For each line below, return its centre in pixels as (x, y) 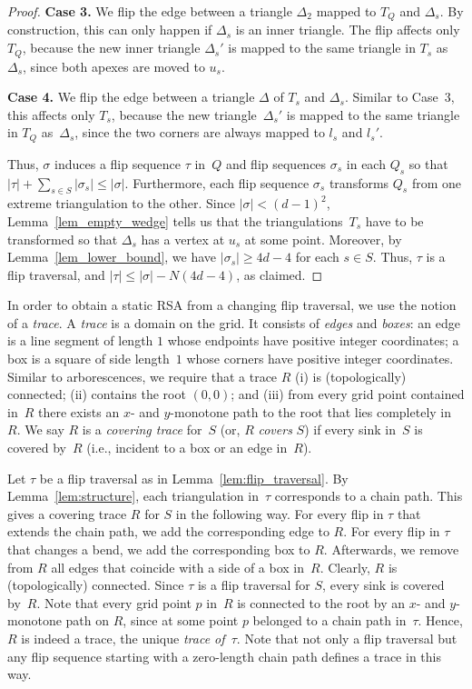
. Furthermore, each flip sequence (217, 182)
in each (366, 163)
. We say (40, 429)
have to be (394, 220)
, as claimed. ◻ (280, 274)
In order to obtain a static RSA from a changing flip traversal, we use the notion (232, 305)
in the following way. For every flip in (280, 513)
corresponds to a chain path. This (369, 496)
